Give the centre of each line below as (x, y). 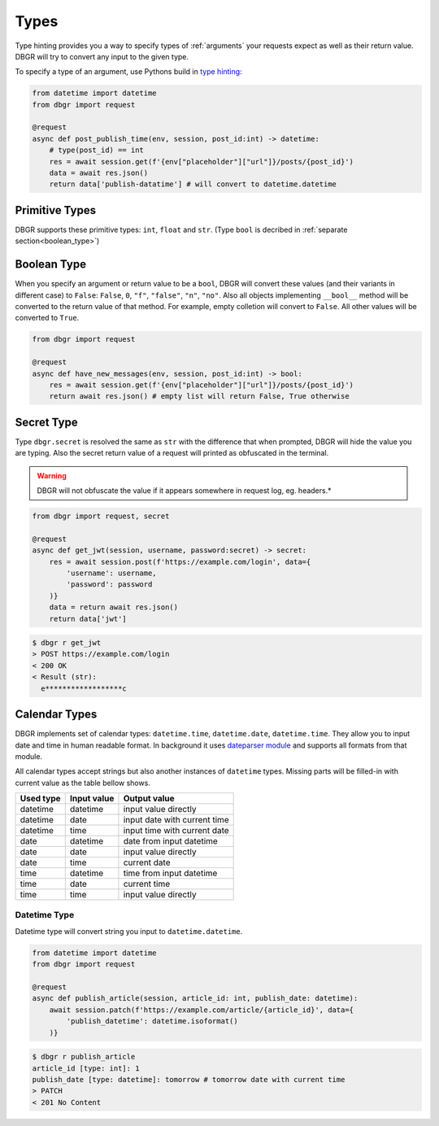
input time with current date (176, 831)
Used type (40, 799)
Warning (52, 475)
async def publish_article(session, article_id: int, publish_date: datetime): (195, 998)
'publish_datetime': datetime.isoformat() (152, 1021)
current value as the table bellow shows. (83, 783)
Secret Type (46, 422)
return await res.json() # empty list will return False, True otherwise (199, 396)
